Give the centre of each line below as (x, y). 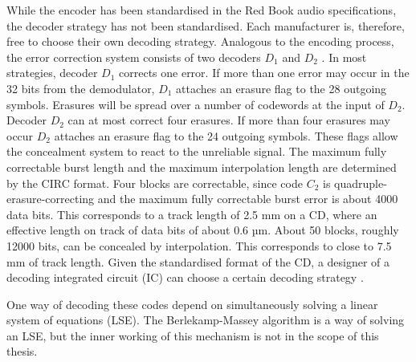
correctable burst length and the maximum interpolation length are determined (202, 167)
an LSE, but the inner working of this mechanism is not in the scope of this (193, 335)
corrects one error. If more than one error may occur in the (264, 73)
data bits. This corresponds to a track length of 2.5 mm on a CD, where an (192, 214)
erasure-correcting (51, 199)
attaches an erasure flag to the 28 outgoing (281, 88)
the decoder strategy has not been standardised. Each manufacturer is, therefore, (206, 25)
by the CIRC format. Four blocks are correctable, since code (155, 183)
